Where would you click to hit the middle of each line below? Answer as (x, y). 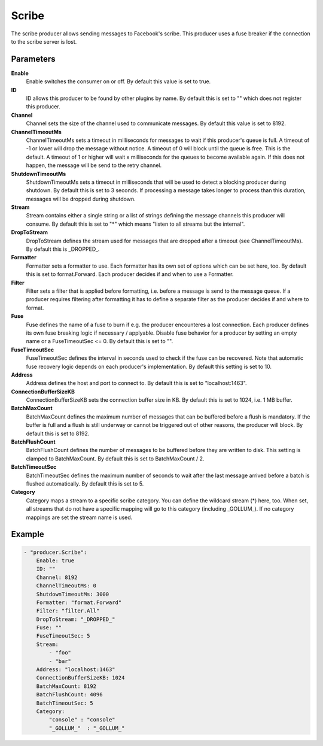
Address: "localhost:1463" (76, 670)
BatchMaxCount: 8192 (66, 686)
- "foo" (60, 653)
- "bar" (60, 661)
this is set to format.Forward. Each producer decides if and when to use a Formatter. (130, 274)
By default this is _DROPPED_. (63, 249)
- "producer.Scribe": (55, 552)
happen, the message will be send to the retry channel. (94, 165)
